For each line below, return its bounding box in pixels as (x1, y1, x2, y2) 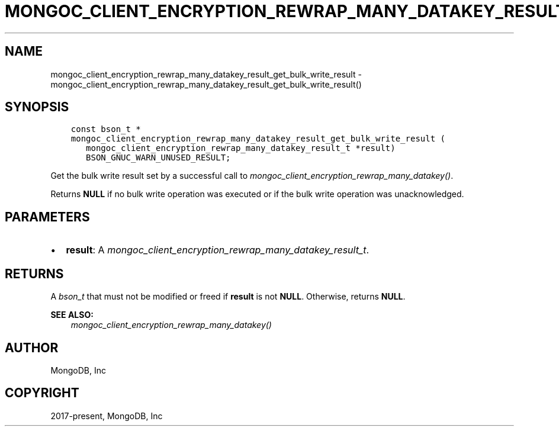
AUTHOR (5, 340, 59, 355)
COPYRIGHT (5, 385, 79, 401)
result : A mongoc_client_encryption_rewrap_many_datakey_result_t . (66, 244, 370, 256)
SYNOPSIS (5, 99, 69, 115)
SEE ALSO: (50, 310, 94, 320)
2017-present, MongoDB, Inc (50, 410, 163, 421)
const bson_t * (70, 124, 141, 134)
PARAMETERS (5, 209, 90, 224)
